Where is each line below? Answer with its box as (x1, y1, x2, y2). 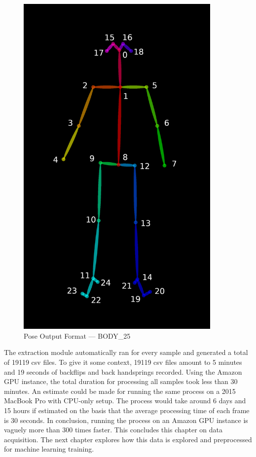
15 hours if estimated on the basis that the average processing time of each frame (4, 405, 250, 416)
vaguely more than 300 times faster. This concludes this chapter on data (4, 424, 223, 435)
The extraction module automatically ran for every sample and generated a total (4, 347, 248, 357)
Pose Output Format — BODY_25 (24, 330, 131, 341)
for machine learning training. (4, 444, 94, 454)
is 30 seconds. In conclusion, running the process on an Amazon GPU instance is (4, 415, 248, 425)
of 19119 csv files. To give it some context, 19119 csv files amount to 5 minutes (4, 357, 242, 367)
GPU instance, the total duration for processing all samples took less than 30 (4, 376, 238, 387)
